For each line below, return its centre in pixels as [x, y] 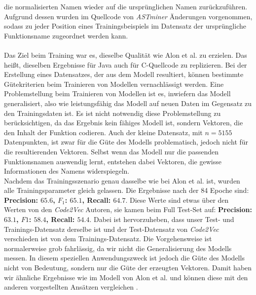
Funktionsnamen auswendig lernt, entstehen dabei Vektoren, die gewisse [113, 161]
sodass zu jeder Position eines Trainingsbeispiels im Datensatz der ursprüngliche [125, 26]
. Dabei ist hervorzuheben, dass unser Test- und [162, 219]
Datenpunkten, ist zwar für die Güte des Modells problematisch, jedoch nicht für [126, 142]
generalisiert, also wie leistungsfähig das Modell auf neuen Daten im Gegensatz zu [128, 103]
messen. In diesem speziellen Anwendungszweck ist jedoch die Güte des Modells [124, 258]
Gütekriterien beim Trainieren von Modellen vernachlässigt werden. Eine [114, 84]
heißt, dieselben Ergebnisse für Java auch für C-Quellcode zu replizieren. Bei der [126, 64]
